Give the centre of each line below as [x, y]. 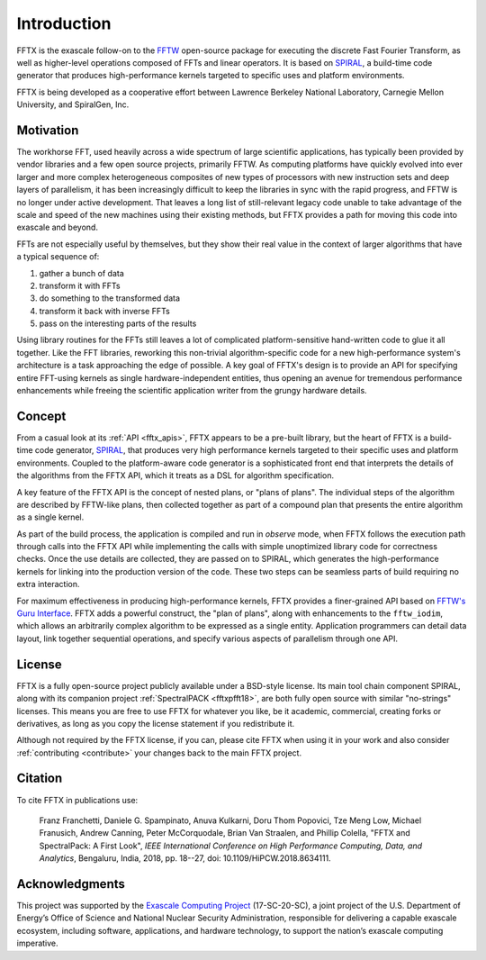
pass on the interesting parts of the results [118, 323]
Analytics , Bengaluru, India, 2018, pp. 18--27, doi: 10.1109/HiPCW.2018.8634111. [185, 858]
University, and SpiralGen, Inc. [73, 104]
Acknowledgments [71, 884]
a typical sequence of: [58, 257]
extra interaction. [48, 584]
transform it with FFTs [80, 285]
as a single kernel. [50, 517]
